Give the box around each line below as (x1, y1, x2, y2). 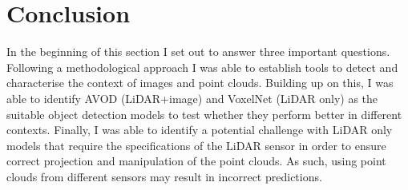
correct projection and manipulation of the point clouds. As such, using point (6, 152, 386, 169)
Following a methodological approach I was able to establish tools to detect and (6, 58, 398, 75)
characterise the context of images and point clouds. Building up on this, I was (6, 74, 394, 91)
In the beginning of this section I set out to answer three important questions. (6, 43, 390, 60)
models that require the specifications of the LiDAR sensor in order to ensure (6, 137, 386, 153)
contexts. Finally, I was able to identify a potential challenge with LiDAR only (6, 121, 393, 138)
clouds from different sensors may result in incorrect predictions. (6, 168, 322, 184)
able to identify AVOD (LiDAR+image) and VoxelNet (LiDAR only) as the (6, 89, 378, 106)
